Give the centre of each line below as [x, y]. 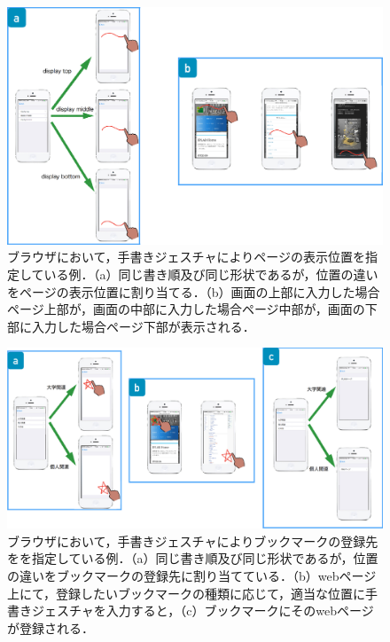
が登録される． [51, 627]
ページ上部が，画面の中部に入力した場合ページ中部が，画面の [186, 309]
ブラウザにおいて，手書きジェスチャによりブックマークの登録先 [193, 540]
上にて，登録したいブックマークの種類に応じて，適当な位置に [187, 593]
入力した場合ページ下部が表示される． [143, 326]
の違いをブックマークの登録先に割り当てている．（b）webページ [192, 575]
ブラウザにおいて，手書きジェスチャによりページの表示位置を [186, 257]
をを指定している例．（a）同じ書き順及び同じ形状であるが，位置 [193, 558]
